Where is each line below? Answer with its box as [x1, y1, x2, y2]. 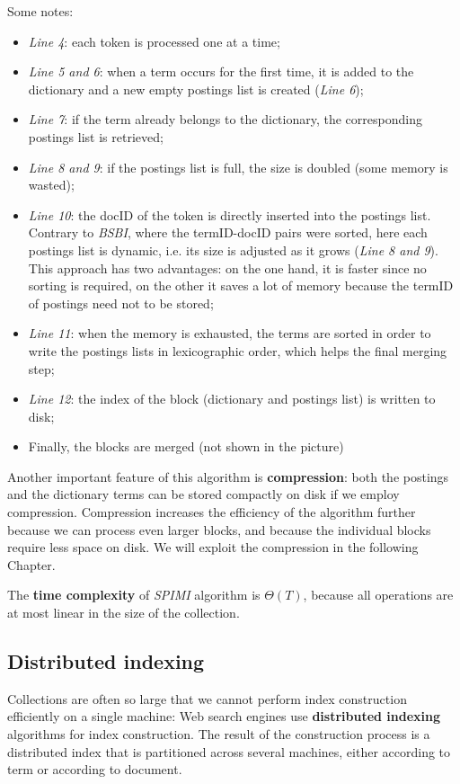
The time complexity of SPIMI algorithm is [7, 585, 261, 604]
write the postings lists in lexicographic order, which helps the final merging [28, 341, 447, 360]
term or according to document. [7, 760, 182, 779]
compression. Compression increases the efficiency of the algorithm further [7, 503, 416, 521]
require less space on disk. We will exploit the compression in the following [7, 538, 419, 557]
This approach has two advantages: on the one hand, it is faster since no [28, 258, 427, 277]
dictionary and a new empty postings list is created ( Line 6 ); [28, 79, 364, 98]
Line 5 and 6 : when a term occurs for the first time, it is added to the [28, 62, 414, 81]
